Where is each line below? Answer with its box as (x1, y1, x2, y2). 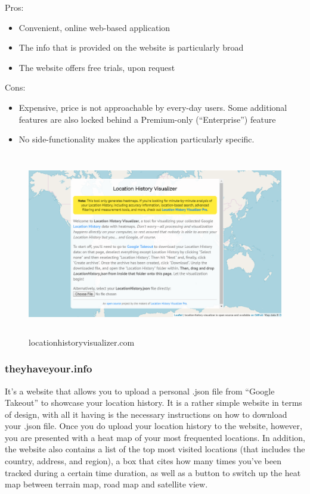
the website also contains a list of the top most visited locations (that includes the (5, 443, 305, 455)
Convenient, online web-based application (18, 21, 170, 33)
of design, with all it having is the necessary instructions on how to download (5, 408, 287, 420)
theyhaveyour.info (5, 361, 92, 376)
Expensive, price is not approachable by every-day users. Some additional (18, 101, 287, 113)
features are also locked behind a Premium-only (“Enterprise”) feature (18, 113, 276, 125)
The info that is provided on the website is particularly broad (18, 41, 244, 54)
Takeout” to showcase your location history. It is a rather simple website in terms (5, 396, 302, 409)
